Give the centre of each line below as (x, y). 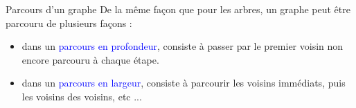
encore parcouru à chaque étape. (90, 59)
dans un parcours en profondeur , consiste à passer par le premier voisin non (183, 46)
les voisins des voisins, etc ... (82, 96)
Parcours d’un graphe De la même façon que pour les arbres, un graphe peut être (178, 9)
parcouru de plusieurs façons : (69, 22)
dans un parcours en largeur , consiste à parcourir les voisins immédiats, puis (184, 83)
